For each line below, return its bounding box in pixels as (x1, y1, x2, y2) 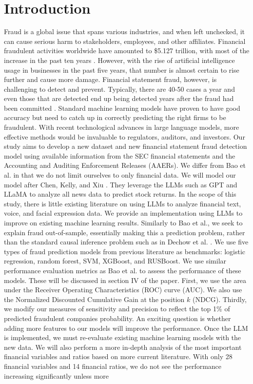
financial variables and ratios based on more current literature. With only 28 (4, 351, 233, 362)
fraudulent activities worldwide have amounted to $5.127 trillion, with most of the (4, 45, 250, 56)
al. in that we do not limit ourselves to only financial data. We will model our (4, 170, 236, 180)
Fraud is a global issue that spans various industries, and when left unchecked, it (4, 26, 245, 37)
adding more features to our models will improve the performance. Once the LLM (4, 323, 248, 333)
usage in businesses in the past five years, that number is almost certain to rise (4, 64, 239, 75)
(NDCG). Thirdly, (192, 294, 247, 304)
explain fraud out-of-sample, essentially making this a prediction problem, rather (4, 227, 245, 237)
